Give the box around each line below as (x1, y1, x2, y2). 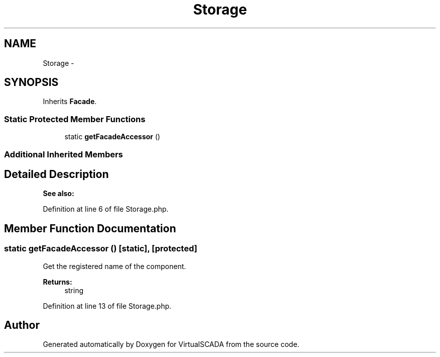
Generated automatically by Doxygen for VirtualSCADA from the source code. (43, 340, 299, 349)
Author (4, 319, 40, 332)
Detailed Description (4, 167, 109, 181)
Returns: (43, 277, 72, 286)
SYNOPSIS (4, 76, 59, 89)
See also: (43, 189, 74, 198)
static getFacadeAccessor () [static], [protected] (4, 243, 197, 254)
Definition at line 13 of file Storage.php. (43, 301, 172, 310)
